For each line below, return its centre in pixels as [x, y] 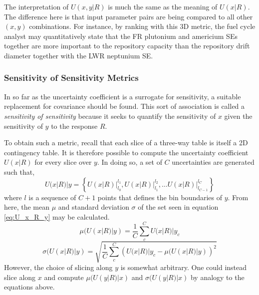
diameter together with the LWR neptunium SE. [79, 55]
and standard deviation [94, 207]
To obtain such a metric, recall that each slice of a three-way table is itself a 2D [126, 143]
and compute [64, 277]
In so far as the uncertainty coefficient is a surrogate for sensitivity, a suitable [123, 96]
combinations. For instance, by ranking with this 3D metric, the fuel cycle [142, 26]
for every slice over [63, 162]
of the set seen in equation [178, 207]
